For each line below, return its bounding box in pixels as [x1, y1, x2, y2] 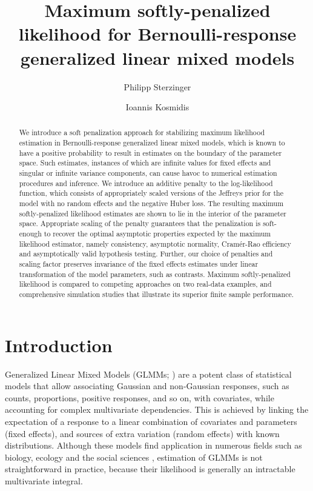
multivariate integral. [5, 474, 83, 487]
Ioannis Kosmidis [125, 101, 189, 113]
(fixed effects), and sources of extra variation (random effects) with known [5, 427, 280, 439]
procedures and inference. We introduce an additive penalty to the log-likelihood [19, 178, 273, 188]
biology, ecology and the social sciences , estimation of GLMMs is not [5, 450, 263, 463]
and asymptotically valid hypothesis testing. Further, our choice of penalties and [19, 249, 273, 259]
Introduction [5, 332, 113, 357]
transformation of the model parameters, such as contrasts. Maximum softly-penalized [19, 269, 291, 279]
